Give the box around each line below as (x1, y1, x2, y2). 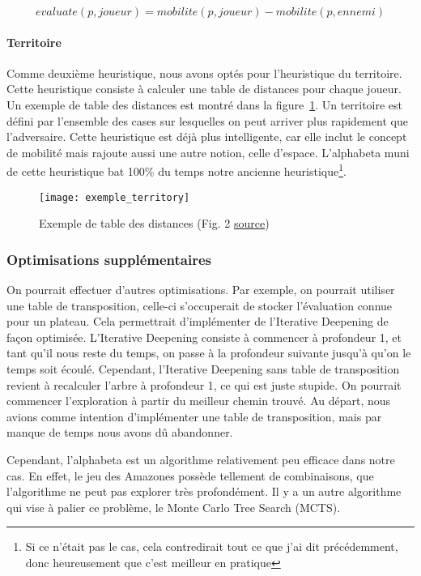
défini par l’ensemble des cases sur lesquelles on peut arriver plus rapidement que (6, 112, 408, 129)
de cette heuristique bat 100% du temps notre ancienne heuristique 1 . (6, 160, 347, 180)
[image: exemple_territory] (39, 191, 190, 203)
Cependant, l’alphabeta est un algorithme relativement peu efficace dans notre (6, 451, 395, 468)
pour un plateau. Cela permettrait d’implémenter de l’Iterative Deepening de (6, 313, 389, 330)
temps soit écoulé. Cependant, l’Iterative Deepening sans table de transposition (6, 361, 400, 378)
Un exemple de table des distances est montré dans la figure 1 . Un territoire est (6, 96, 403, 113)
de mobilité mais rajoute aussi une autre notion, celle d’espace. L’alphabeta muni (6, 143, 410, 160)
